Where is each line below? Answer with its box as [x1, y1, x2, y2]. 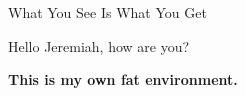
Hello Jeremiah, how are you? [8, 35, 190, 56]
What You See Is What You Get [8, 2, 207, 22]
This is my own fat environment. [8, 69, 238, 90]
